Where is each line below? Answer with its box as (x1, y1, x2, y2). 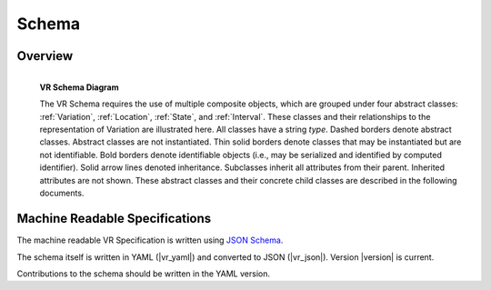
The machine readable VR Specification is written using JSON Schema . (16, 235, 284, 245)
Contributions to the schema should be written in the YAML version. (16, 268, 270, 279)
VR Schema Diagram (39, 82, 119, 93)
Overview (16, 48, 74, 64)
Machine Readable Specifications (16, 211, 212, 226)
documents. (39, 187, 85, 198)
